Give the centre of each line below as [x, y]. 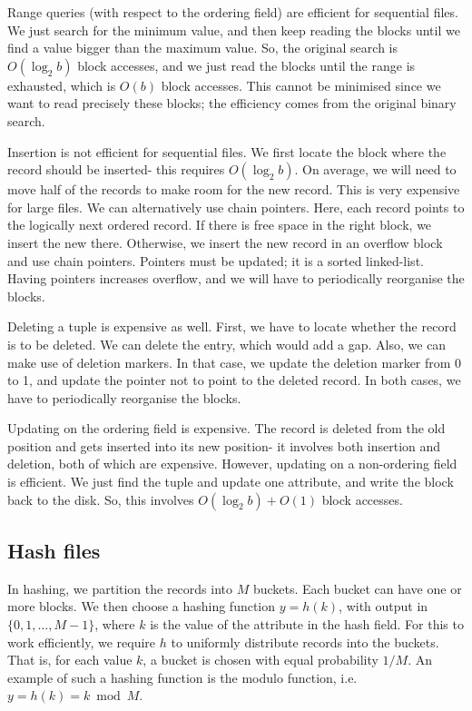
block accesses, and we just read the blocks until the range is [246, 65]
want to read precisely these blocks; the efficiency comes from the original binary [232, 103]
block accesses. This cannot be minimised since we [301, 85]
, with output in [383, 606]
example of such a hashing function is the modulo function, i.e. [182, 677]
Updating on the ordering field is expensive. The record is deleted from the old [226, 428]
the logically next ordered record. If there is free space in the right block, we [220, 225]
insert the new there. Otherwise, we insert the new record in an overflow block [225, 242]
